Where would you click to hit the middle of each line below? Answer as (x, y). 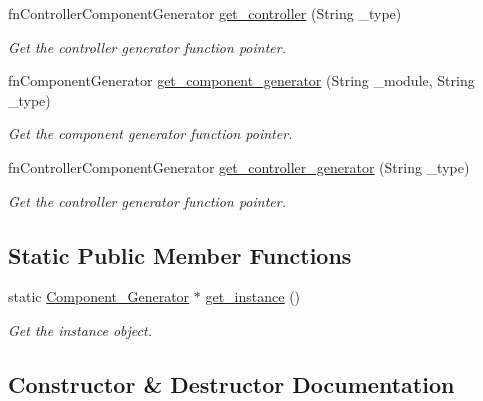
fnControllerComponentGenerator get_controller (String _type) (205, 13)
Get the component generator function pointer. (150, 133)
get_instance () (253, 296)
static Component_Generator (99, 296)
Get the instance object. (80, 329)
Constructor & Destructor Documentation (231, 383)
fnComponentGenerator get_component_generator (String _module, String (241, 80)
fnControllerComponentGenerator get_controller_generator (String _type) (239, 166)
